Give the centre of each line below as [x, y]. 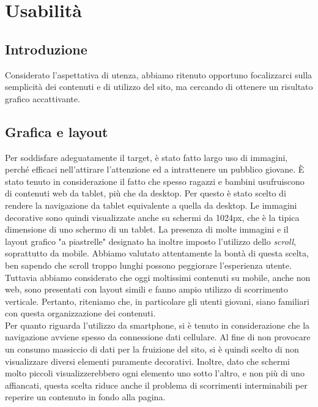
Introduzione [46, 49]
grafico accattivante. [43, 98]
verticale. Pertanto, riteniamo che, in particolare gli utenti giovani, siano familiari [157, 301]
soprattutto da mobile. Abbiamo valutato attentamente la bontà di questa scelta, [157, 253]
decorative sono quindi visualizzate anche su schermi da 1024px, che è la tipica [152, 217]
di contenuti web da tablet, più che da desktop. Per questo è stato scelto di [146, 193]
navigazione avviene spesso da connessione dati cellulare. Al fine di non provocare [158, 337]
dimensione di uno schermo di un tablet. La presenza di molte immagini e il [147, 229]
